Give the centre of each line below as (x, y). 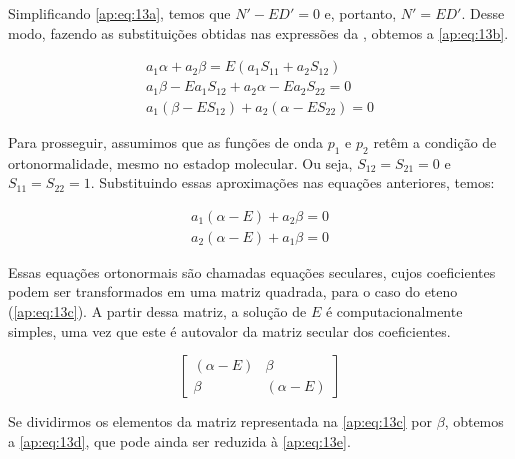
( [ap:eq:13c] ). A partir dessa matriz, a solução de (157, 310)
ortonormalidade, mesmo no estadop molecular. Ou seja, (180, 162)
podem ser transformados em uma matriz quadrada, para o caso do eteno (233, 291)
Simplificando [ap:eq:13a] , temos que (119, 13)
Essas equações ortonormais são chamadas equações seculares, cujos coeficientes (252, 271)
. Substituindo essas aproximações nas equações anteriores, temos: (292, 182)
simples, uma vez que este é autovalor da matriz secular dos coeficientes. (229, 330)
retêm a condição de (435, 141)
